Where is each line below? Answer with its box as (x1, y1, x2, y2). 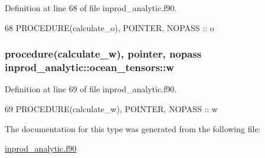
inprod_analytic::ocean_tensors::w (5, 60, 174, 75)
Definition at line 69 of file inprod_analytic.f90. (5, 83, 177, 95)
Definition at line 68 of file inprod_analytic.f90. (5, 2, 177, 14)
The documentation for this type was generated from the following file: (5, 122, 261, 135)
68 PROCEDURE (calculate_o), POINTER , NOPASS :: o (5, 21, 214, 33)
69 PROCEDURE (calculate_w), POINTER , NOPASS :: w (5, 102, 218, 115)
